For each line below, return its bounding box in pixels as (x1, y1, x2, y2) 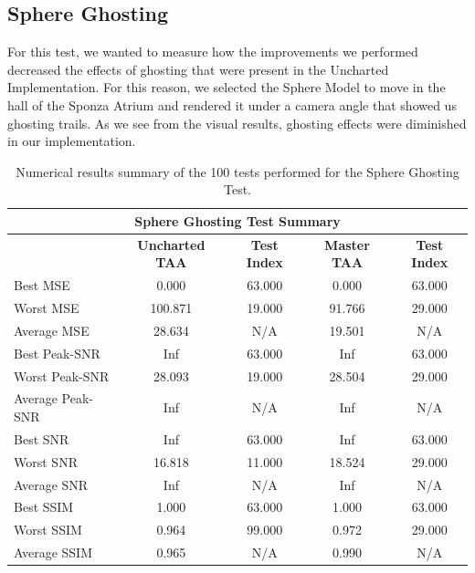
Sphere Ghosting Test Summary (134, 211, 341, 230)
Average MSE (14, 320, 90, 339)
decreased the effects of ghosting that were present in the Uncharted (7, 59, 389, 78)
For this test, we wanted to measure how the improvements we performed (7, 42, 418, 61)
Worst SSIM (14, 520, 82, 539)
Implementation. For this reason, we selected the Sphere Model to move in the (7, 78, 446, 97)
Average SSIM (14, 543, 92, 562)
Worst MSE (14, 298, 79, 318)
